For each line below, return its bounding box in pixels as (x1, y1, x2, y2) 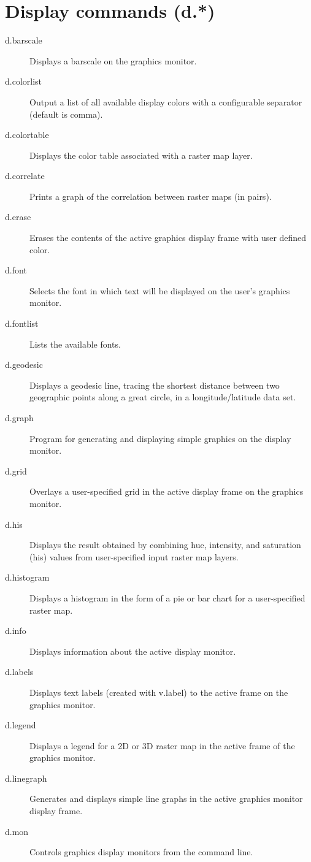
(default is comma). (29, 107, 103, 120)
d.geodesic (5, 358, 43, 371)
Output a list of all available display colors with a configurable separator (29, 95, 302, 108)
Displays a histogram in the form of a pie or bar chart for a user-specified (29, 591, 305, 604)
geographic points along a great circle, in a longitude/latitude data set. (29, 391, 296, 403)
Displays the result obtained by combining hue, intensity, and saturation (29, 538, 301, 551)
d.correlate (5, 169, 45, 182)
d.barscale (5, 34, 42, 47)
